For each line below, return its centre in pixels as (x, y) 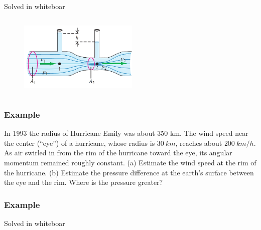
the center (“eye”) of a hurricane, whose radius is (80, 143)
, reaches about (199, 143)
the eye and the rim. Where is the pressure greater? (84, 182)
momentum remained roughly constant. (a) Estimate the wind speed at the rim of (130, 162)
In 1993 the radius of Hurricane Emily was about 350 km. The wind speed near (126, 133)
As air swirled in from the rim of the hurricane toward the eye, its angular (118, 153)
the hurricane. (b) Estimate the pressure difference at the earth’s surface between (129, 172)
